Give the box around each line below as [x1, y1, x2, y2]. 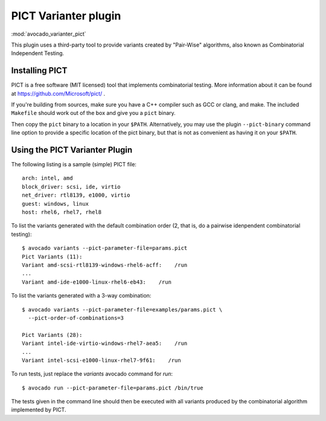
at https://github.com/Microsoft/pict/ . [11, 90, 106, 97]
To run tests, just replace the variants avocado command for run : [11, 370, 173, 377]
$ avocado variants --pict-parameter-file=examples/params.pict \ [22, 306, 223, 313]
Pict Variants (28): [22, 331, 83, 338]
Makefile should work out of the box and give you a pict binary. [11, 109, 176, 117]
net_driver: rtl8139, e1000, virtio [22, 192, 130, 199]
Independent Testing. [11, 50, 65, 57]
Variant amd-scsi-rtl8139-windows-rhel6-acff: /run [22, 262, 188, 269]
